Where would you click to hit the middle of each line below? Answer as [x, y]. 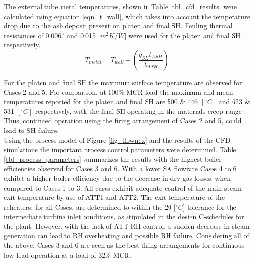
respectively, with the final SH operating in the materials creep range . [140, 111]
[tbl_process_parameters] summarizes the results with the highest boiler [113, 159]
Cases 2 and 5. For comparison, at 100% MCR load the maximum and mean [118, 92]
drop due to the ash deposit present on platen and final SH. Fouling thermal [118, 26]
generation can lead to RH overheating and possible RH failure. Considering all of [127, 235]
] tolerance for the [210, 207]
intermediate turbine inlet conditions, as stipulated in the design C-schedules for [124, 216]
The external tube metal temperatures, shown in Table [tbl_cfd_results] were [120, 6]
